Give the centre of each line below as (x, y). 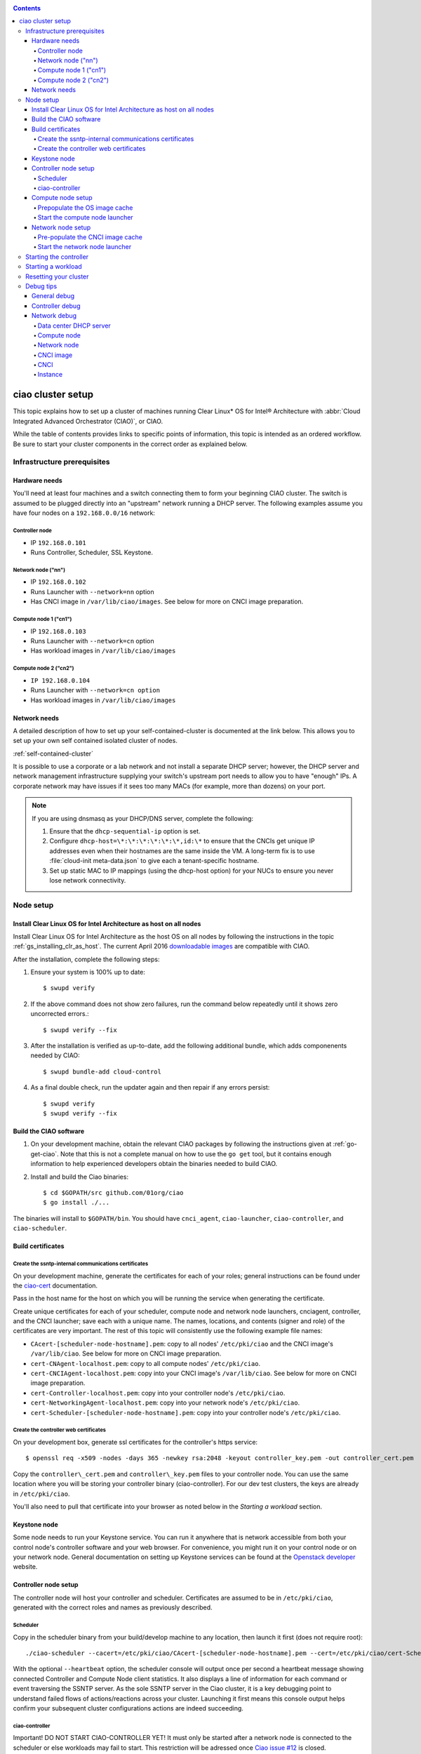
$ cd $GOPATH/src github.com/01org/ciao (113, 1192)
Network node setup (61, 227)
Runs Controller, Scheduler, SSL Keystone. (92, 553)
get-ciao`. (45, 1153)
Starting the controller (57, 257)
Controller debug (56, 306)
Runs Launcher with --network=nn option (92, 591)
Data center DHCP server (74, 326)
